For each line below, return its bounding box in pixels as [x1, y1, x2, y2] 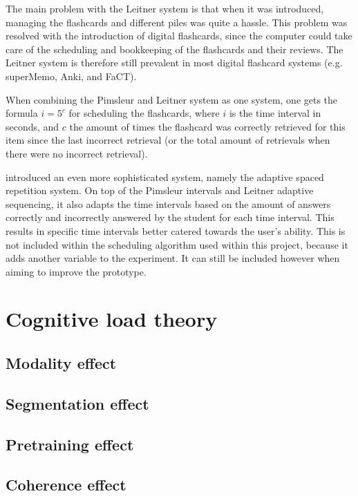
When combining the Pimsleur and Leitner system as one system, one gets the [6, 92, 338, 106]
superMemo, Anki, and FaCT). [6, 68, 137, 83]
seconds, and [6, 119, 59, 133]
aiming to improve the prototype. [6, 264, 147, 278]
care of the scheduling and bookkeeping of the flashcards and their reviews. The [6, 41, 343, 56]
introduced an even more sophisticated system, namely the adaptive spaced [6, 169, 324, 184]
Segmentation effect [6, 392, 149, 414]
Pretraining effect [6, 433, 134, 455]
